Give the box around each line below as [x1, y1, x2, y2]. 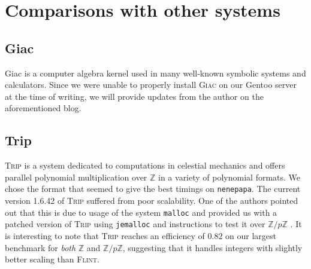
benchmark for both [5, 241, 76, 253]
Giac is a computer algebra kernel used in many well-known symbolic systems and [5, 66, 306, 79]
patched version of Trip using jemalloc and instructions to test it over [5, 218, 265, 230]
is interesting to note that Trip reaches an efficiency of [5, 229, 205, 242]
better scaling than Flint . [5, 253, 99, 265]
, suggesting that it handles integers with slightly [122, 241, 303, 253]
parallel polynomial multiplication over [5, 170, 147, 183]
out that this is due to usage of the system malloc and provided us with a [5, 206, 277, 218]
